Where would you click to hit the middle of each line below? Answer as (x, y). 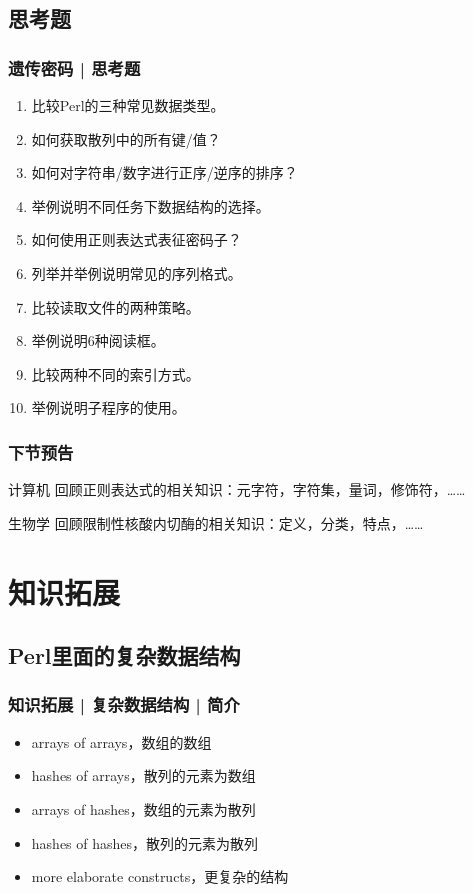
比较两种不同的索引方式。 (115, 373)
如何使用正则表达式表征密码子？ (136, 239)
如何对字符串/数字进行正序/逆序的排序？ (164, 172)
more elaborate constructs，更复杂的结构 (160, 876)
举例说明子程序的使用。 (108, 407)
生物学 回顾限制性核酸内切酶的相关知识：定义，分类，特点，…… (216, 522)
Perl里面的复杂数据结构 (124, 655)
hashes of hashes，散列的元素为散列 (145, 842)
